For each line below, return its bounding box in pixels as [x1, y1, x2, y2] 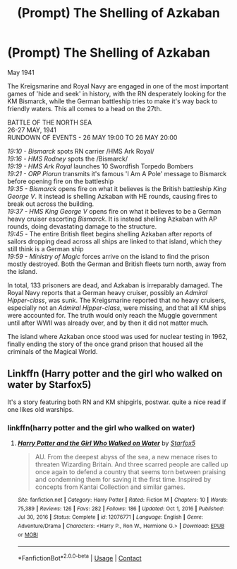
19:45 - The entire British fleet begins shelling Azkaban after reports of [7, 229, 213, 238]
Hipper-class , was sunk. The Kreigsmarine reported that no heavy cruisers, [7, 296, 226, 304]
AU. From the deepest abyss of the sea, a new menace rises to [35, 453, 218, 461]
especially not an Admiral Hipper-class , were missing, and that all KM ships [7, 303, 226, 312]
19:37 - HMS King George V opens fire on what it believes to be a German [7, 207, 221, 215]
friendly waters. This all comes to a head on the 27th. [7, 104, 162, 113]
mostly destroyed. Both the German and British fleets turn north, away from [7, 260, 226, 268]
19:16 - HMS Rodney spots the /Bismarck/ [7, 154, 128, 163]
